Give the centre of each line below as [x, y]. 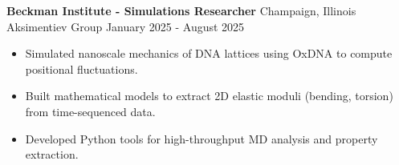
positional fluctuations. [81, 68]
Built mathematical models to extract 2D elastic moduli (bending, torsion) [209, 96]
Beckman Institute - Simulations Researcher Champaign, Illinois [181, 10]
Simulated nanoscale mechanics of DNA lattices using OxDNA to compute [209, 53]
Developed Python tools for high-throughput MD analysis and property [202, 138]
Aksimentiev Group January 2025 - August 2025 [126, 26]
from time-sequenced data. [90, 111]
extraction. [52, 154]
